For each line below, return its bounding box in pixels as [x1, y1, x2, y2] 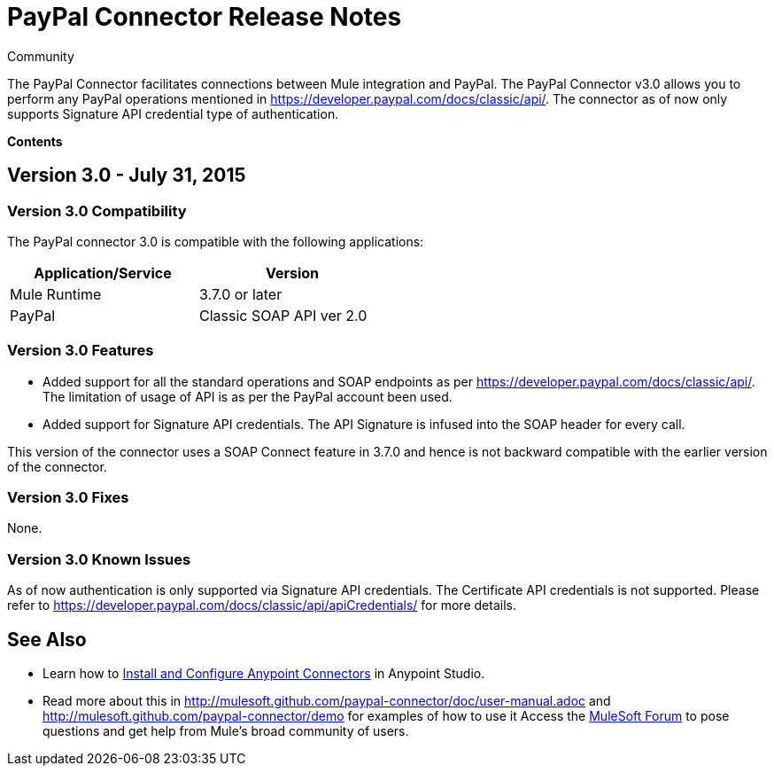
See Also [7, 628, 87, 651]
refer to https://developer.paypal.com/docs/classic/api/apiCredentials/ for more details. [7, 597, 516, 613]
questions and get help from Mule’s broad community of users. [43, 723, 409, 739]
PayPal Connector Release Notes [7, 2, 402, 32]
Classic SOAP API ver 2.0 [199, 306, 368, 324]
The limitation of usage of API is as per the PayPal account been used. [43, 388, 453, 404]
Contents [7, 133, 63, 149]
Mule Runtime [10, 285, 102, 303]
